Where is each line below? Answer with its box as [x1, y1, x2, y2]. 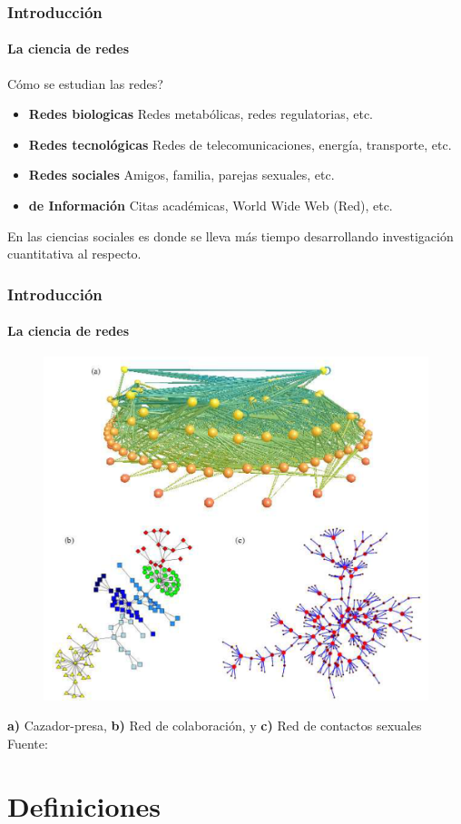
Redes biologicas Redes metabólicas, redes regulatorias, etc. [28, 104, 373, 123]
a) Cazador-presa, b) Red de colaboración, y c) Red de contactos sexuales [7, 716, 422, 735]
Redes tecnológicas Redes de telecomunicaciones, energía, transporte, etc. [28, 134, 452, 153]
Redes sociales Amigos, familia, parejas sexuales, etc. [28, 165, 335, 184]
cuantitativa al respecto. [7, 244, 142, 263]
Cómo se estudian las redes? [7, 74, 163, 93]
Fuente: [7, 733, 48, 752]
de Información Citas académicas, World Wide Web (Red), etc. [28, 196, 393, 215]
